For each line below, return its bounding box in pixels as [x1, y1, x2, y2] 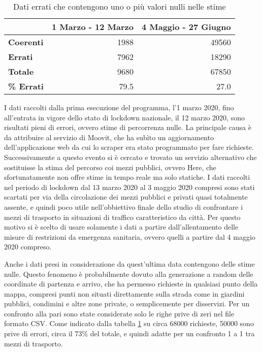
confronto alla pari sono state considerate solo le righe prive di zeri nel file [4, 308, 235, 318]
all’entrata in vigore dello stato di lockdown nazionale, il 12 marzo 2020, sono [4, 112, 245, 122]
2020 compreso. [4, 241, 52, 252]
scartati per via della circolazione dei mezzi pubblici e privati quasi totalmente [4, 191, 248, 202]
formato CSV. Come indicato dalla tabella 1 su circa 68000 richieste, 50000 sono [4, 318, 254, 329]
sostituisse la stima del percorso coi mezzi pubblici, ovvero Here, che [4, 162, 216, 172]
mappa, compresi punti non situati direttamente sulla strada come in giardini [4, 288, 245, 299]
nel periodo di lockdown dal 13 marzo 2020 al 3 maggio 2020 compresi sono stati [4, 181, 255, 192]
